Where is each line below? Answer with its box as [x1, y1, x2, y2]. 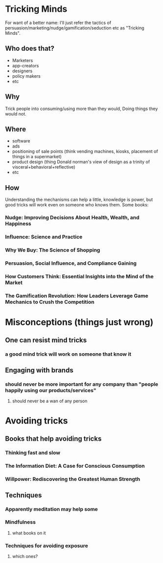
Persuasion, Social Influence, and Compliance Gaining [5, 259, 137, 266]
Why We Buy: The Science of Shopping [5, 247, 100, 253]
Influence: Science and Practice [5, 233, 83, 240]
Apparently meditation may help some [5, 506, 98, 512]
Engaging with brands [5, 366, 73, 374]
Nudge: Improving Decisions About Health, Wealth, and [5, 214, 140, 221]
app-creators [12, 62, 39, 68]
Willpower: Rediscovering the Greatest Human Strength [5, 476, 140, 482]
